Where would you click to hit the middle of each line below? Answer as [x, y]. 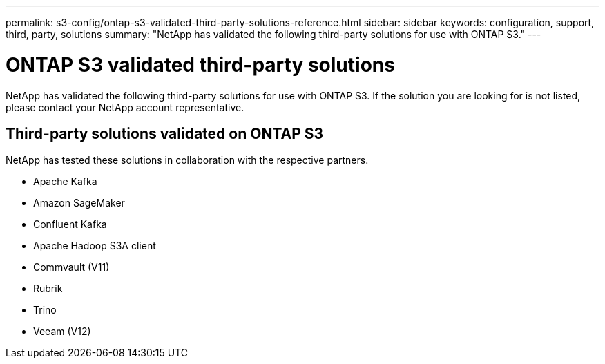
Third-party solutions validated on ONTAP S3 [165, 133]
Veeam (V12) [62, 332]
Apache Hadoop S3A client [95, 246]
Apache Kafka [65, 182]
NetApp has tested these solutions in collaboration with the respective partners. [187, 160]
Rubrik [48, 289]
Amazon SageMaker [79, 203]
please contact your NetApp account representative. [125, 107]
